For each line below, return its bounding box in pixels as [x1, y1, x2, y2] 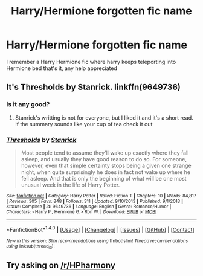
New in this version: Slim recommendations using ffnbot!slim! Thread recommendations [6, 237, 188, 244]
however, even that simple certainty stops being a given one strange [21, 162, 192, 169]
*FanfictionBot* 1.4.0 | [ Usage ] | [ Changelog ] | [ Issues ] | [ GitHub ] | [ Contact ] [6, 225, 195, 233]
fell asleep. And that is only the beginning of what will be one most [21, 175, 187, 182]
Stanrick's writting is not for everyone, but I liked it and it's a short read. [14, 114, 193, 121]
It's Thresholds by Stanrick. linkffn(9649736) [6, 82, 181, 92]
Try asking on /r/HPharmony [6, 260, 116, 271]
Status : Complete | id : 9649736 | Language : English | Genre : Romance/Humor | [6, 204, 172, 210]
